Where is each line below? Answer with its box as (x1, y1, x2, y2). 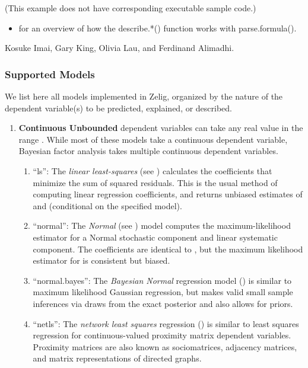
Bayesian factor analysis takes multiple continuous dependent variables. (18, 145, 278, 157)
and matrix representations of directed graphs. (33, 352, 202, 364)
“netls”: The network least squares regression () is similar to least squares (33, 317, 299, 329)
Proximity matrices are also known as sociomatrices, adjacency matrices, (33, 340, 297, 353)
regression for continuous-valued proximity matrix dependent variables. (33, 329, 291, 341)
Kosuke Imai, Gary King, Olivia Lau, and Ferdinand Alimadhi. (5, 41, 234, 54)
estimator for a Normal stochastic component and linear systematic (33, 231, 278, 243)
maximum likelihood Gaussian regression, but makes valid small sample (33, 286, 293, 298)
